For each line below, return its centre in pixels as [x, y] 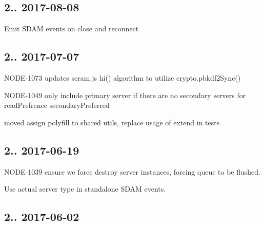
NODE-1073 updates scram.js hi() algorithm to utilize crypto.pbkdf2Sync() [123, 78]
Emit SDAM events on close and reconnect [72, 29]
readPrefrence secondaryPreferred [57, 105]
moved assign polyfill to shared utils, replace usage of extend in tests [112, 122]
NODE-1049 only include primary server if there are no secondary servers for [125, 95]
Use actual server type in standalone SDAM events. [85, 189]
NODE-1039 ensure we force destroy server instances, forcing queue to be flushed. [132, 171]
